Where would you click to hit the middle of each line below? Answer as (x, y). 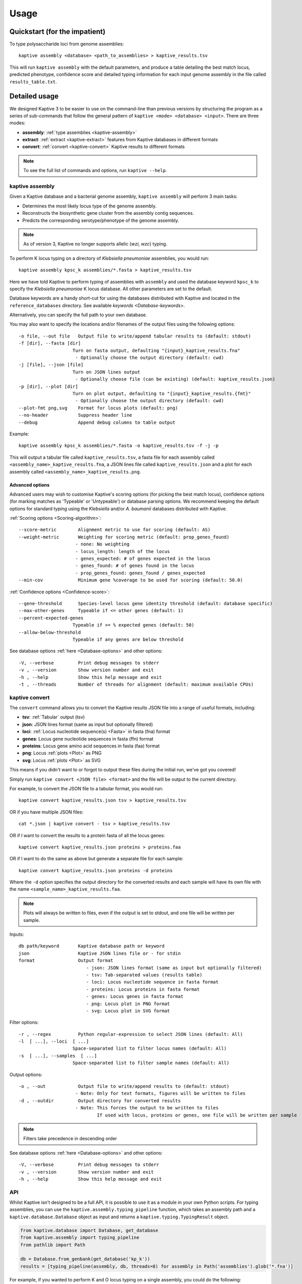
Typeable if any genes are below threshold (128, 639)
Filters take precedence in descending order (70, 1139)
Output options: (26, 1074)
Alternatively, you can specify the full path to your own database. (78, 315)
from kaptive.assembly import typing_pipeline (80, 1238)
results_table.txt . (33, 82)
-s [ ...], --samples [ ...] (58, 1056)
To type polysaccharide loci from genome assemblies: (67, 44)
